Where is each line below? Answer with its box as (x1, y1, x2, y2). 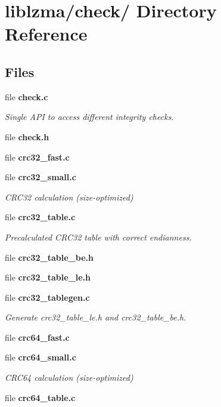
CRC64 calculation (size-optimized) (5, 371, 133, 384)
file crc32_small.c (5, 171, 76, 183)
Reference (5, 21, 88, 46)
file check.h (5, 130, 49, 143)
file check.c (5, 90, 48, 103)
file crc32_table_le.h (5, 271, 91, 283)
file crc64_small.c (5, 351, 76, 363)
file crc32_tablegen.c (5, 291, 90, 303)
